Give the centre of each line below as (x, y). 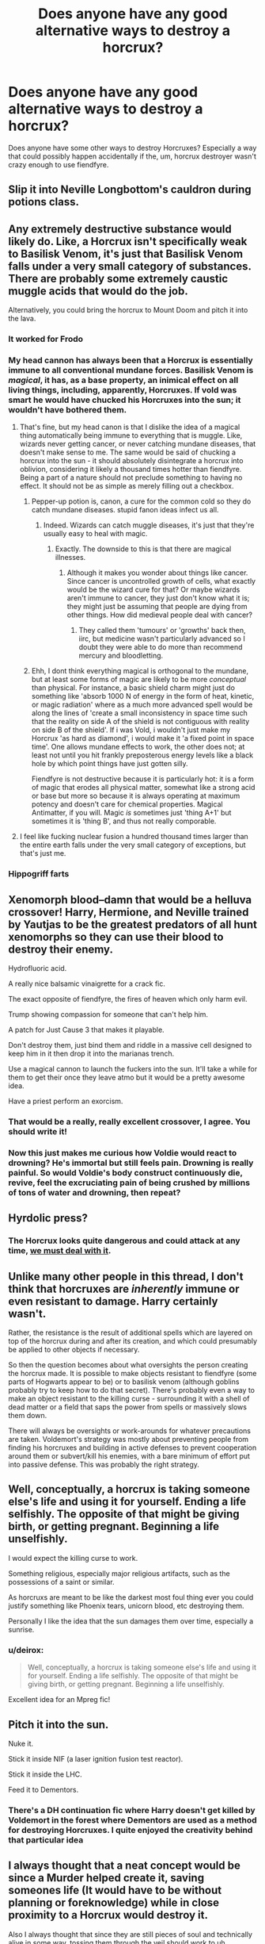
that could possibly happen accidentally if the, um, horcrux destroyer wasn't (132, 156)
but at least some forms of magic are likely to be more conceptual (139, 680)
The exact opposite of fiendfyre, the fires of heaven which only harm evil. (128, 999)
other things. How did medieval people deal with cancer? (160, 615)
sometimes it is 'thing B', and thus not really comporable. (124, 821)
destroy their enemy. (61, 949)
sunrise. (21, 1629)
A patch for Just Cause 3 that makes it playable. (86, 1030)
